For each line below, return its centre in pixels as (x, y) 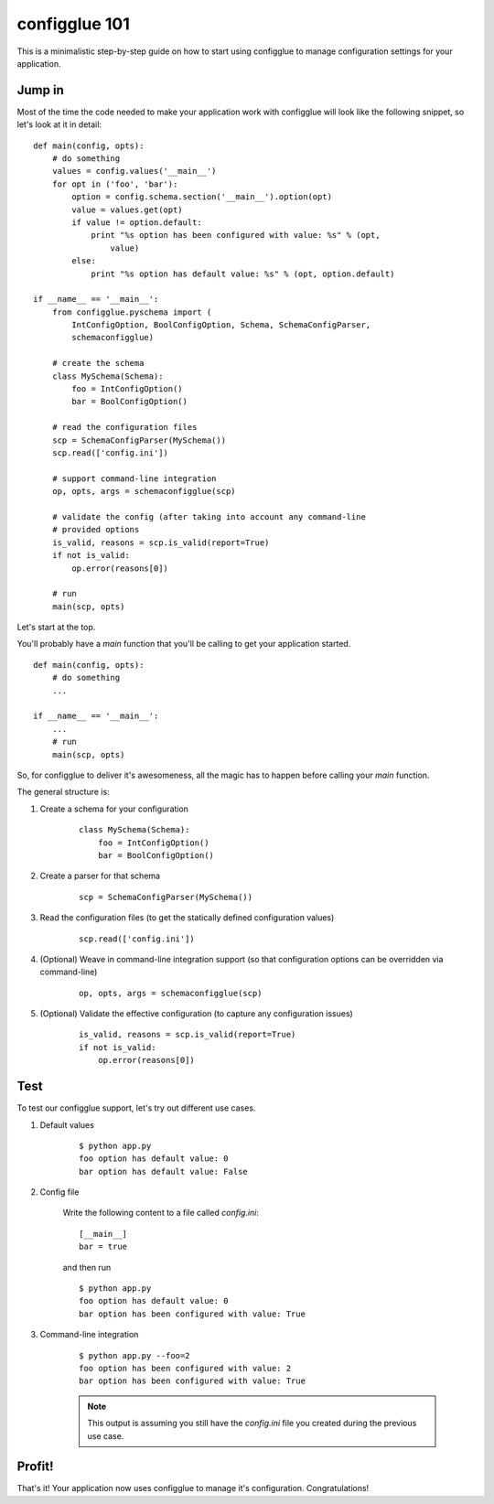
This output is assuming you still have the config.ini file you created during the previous (252, 1423)
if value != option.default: (137, 222)
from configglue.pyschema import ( (132, 312)
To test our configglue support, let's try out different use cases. (136, 1108)
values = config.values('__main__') (134, 171)
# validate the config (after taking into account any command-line (209, 516)
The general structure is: (63, 792)
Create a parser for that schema (100, 876)
